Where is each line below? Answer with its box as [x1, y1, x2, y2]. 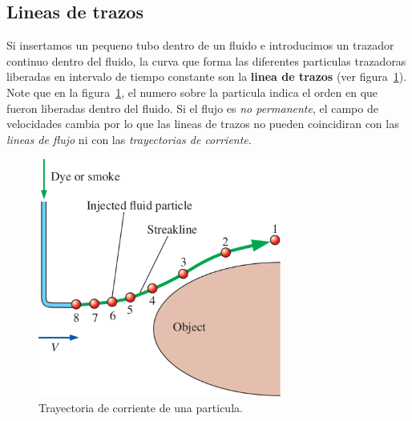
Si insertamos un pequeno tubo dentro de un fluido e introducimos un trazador [6, 37, 394, 54]
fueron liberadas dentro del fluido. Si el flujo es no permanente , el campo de [6, 99, 378, 116]
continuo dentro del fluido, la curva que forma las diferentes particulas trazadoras [6, 52, 406, 69]
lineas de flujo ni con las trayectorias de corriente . [6, 130, 252, 147]
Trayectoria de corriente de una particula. [38, 399, 243, 415]
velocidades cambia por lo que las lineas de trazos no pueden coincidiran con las [6, 115, 399, 132]
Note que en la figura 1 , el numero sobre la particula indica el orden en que [6, 83, 378, 100]
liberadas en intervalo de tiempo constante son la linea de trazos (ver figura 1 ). [6, 68, 407, 85]
